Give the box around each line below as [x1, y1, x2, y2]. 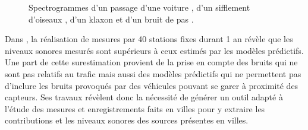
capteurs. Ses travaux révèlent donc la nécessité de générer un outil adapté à [5, 91, 283, 103]
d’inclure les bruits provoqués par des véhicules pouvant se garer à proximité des [5, 79, 298, 91]
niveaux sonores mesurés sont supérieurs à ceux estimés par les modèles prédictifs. [5, 44, 304, 56]
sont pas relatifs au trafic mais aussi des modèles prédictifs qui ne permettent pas [5, 67, 301, 80]
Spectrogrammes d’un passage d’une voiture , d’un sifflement [29, 1, 250, 13]
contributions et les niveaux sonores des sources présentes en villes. [5, 114, 249, 126]
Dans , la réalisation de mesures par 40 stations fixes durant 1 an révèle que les [5, 33, 293, 45]
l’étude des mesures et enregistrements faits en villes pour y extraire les [5, 102, 265, 115]
